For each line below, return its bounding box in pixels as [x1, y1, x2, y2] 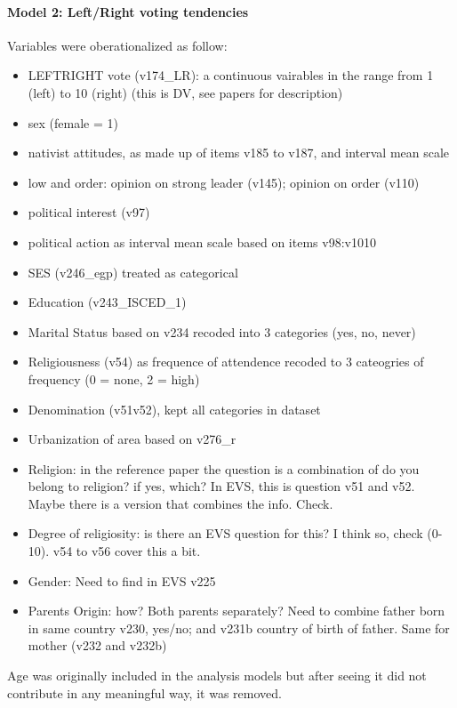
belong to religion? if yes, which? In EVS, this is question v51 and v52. [28, 477, 415, 495]
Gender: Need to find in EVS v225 [28, 571, 216, 590]
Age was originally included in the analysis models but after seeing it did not [7, 666, 427, 685]
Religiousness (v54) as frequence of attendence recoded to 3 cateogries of [28, 352, 424, 371]
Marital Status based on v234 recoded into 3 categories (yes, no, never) [28, 322, 416, 341]
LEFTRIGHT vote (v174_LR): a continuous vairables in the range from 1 [28, 66, 434, 84]
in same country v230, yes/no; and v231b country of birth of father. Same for [28, 618, 450, 637]
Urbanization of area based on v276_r [28, 430, 237, 448]
